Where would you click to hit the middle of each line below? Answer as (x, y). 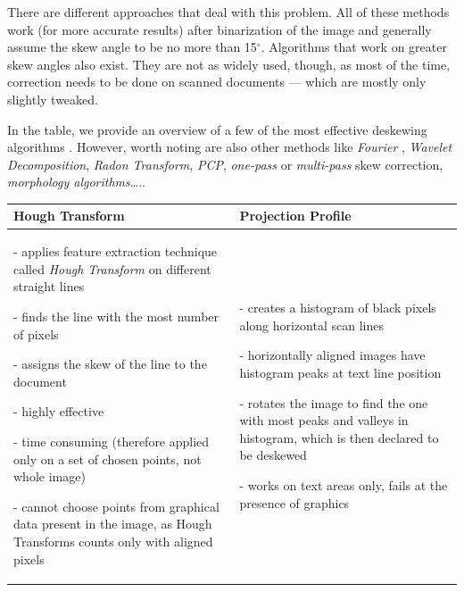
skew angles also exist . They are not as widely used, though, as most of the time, (229, 64)
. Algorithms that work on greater (354, 47)
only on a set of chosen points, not (108, 459)
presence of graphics (294, 502)
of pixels (36, 334)
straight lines (49, 286)
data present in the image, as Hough (113, 524)
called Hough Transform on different (112, 268)
